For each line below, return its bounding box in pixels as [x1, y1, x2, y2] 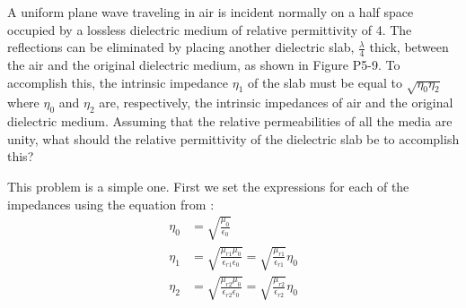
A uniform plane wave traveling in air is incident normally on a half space [7, 3, 414, 21]
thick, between [369, 38, 449, 56]
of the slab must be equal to [248, 73, 403, 91]
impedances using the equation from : [7, 194, 215, 213]
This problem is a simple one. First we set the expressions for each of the [7, 176, 409, 195]
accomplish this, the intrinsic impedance [7, 73, 229, 91]
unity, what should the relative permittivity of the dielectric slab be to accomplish [7, 129, 460, 148]
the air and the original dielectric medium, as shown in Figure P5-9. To [7, 56, 400, 74]
